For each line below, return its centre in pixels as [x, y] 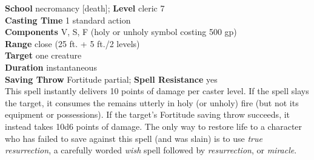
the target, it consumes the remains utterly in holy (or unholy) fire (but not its [152, 102]
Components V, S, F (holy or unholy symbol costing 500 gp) [121, 32]
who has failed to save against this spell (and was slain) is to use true [134, 138]
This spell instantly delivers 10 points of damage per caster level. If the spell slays [157, 91]
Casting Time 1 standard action [68, 20]
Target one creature [43, 55]
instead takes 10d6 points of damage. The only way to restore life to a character [154, 126]
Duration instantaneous [51, 67]
